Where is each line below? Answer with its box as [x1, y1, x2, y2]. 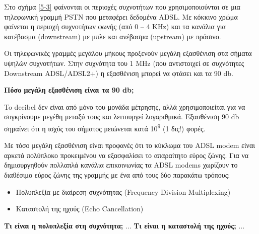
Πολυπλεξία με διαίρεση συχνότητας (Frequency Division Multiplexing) [16, 186, 231, 197]
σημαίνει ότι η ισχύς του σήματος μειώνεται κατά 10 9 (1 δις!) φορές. [4, 121, 206, 133]
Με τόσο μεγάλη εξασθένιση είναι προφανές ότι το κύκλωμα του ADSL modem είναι [4, 140, 255, 150]
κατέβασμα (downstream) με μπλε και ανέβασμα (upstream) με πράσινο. [4, 31, 221, 41]
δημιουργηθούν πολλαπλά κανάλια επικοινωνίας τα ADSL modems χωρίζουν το [4, 160, 238, 170]
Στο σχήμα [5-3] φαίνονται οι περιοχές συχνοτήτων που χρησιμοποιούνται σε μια [4, 2, 240, 12]
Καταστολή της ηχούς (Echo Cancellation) [16, 203, 144, 214]
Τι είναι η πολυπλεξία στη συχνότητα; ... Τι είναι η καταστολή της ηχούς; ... [4, 220, 245, 230]
